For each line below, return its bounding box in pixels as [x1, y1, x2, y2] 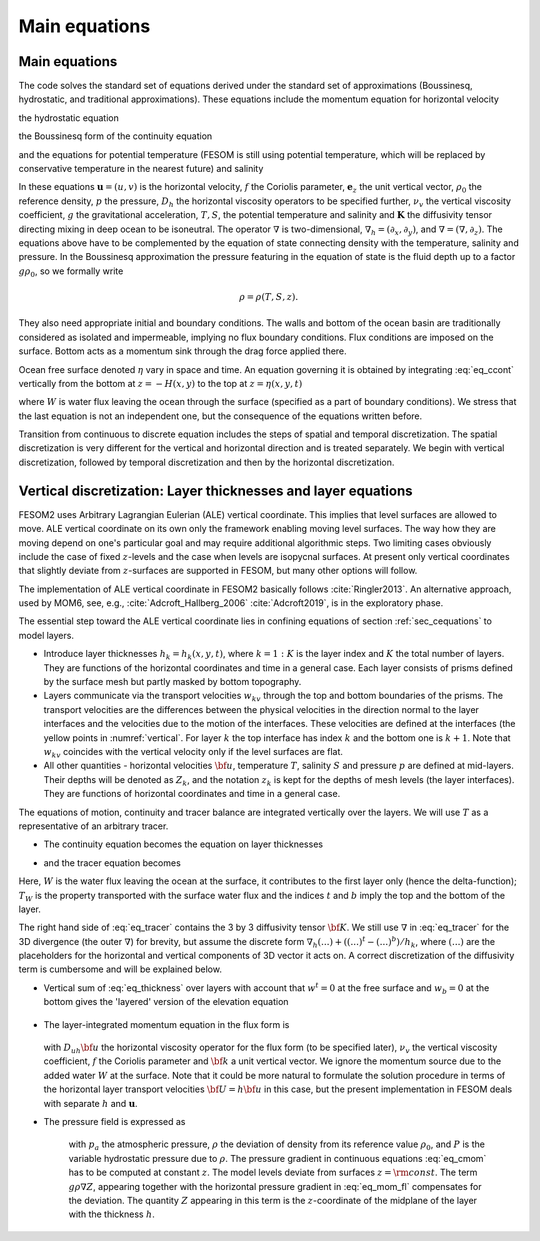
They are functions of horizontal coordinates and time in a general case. [43, 788, 341, 800]
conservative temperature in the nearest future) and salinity [18, 163, 264, 175]
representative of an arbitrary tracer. [18, 820, 169, 832]
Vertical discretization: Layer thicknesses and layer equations [18, 482, 413, 499]
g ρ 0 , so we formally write [18, 265, 124, 279]
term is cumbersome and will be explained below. [18, 963, 222, 975]
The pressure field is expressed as [43, 1115, 186, 1127]
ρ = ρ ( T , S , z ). [238, 291, 299, 302]
